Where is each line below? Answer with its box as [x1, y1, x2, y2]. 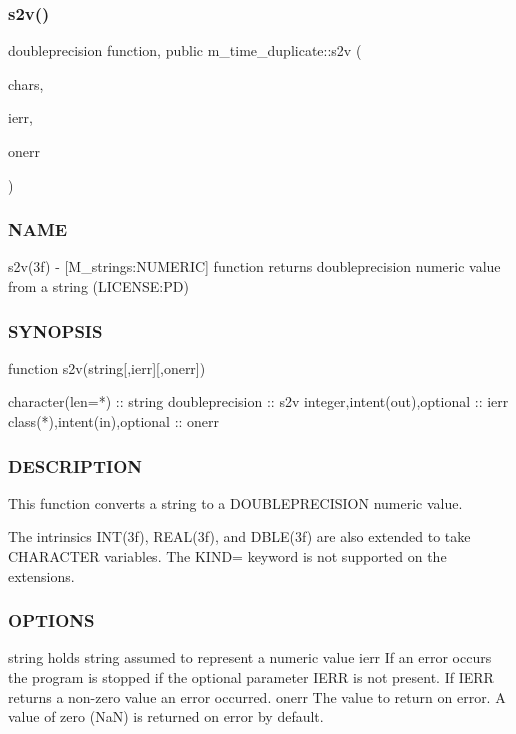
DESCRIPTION [8, 453, 143, 478]
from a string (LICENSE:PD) [8, 276, 189, 296]
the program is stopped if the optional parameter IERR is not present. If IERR [8, 667, 494, 687]
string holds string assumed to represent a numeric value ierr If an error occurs [8, 647, 492, 668]
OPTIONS [8, 608, 95, 633]
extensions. [8, 565, 75, 586]
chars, [8, 73, 44, 94]
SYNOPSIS [8, 318, 103, 343]
